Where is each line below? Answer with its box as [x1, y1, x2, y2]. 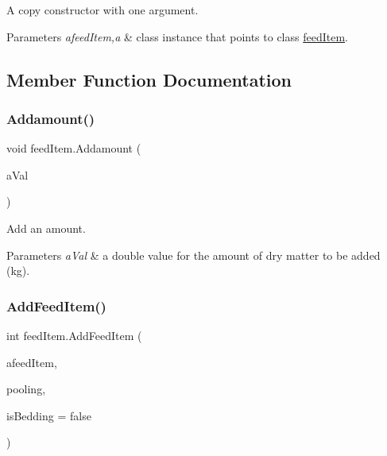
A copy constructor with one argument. [6, 2, 199, 17]
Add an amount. [6, 219, 86, 236]
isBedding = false [6, 407, 91, 423]
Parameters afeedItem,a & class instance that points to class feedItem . [6, 28, 348, 44]
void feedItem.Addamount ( [6, 140, 141, 157]
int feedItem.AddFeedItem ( [6, 327, 142, 343]
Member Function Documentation [6, 67, 292, 91]
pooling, [6, 381, 46, 397]
